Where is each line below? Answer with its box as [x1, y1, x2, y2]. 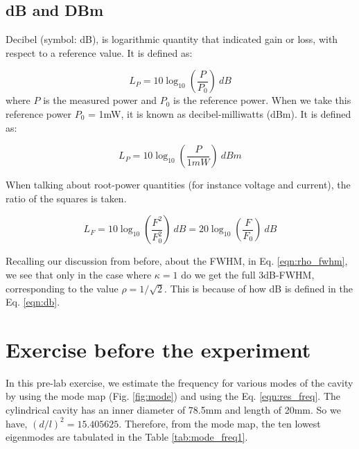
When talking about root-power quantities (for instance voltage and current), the [6, 177, 351, 192]
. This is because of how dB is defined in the [164, 281, 353, 295]
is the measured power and [43, 93, 157, 107]
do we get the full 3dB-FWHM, [181, 267, 315, 281]
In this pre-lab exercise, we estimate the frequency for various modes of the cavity [6, 375, 353, 389]
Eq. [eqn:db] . [6, 294, 60, 309]
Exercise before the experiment [6, 335, 311, 363]
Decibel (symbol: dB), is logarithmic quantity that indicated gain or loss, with [6, 32, 338, 46]
